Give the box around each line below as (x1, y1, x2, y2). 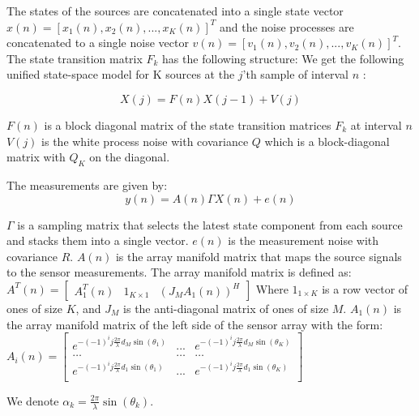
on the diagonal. (89, 148, 170, 165)
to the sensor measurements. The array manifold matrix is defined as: (6, 264, 352, 281)
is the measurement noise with (228, 232, 379, 249)
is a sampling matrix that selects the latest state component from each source (17, 216, 403, 233)
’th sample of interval (242, 66, 348, 83)
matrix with (6, 148, 66, 165)
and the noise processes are (219, 18, 354, 35)
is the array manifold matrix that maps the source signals (115, 247, 402, 264)
